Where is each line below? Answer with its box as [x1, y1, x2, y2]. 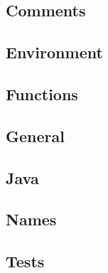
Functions [6, 82, 78, 105]
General [6, 124, 65, 146]
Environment [6, 41, 103, 63]
